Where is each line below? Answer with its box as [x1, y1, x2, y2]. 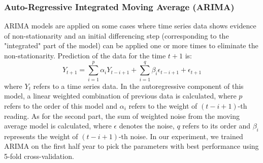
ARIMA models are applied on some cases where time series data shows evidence [4, 20, 256, 31]
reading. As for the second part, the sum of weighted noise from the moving [4, 110, 240, 121]
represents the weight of [4, 131, 78, 141]
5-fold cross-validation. [4, 151, 74, 161]
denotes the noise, [119, 120, 175, 131]
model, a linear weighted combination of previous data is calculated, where [4, 90, 237, 101]
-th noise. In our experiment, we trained [118, 131, 243, 141]
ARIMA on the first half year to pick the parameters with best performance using [4, 141, 259, 151]
